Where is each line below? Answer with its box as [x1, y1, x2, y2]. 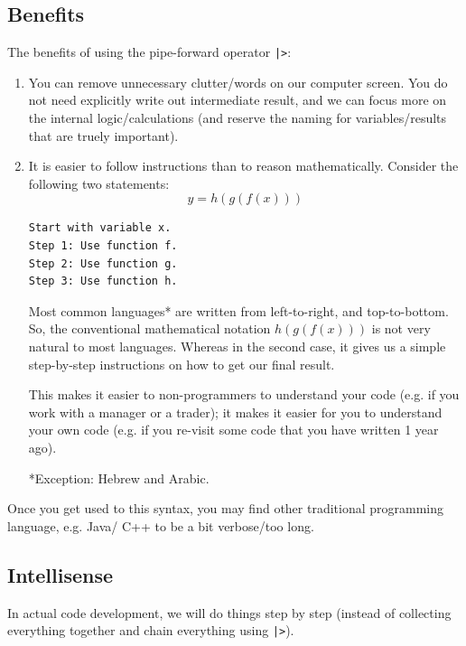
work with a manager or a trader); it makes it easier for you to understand [28, 402, 443, 421]
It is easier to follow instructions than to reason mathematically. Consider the [28, 156, 459, 175]
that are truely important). [28, 126, 179, 145]
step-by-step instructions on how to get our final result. [28, 354, 335, 373]
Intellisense [7, 560, 114, 588]
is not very [371, 319, 431, 338]
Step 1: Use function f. [28, 239, 178, 253]
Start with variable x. [28, 221, 172, 235]
